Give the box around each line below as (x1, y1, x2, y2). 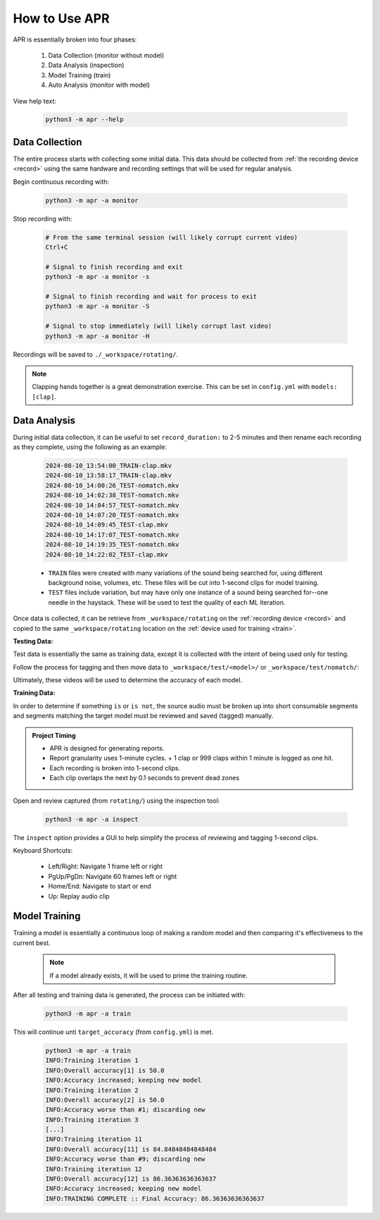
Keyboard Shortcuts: (13, 846, 73, 854)
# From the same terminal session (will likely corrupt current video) (45, 233, 298, 241)
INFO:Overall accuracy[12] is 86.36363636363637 (45, 1175, 217, 1183)
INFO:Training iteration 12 (45, 1165, 142, 1173)
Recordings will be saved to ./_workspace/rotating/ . (13, 350, 179, 359)
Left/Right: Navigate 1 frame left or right (48, 862, 163, 870)
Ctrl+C (45, 243, 68, 252)
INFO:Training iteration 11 (45, 1135, 142, 1143)
